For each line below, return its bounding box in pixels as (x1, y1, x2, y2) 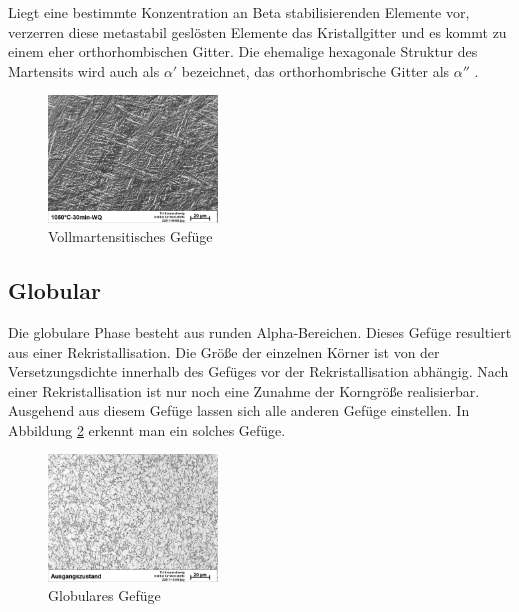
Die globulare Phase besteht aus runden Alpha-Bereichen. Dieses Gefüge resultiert (8, 321, 512, 342)
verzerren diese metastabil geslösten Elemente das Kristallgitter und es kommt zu (8, 21, 507, 42)
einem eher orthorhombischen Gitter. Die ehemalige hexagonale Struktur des (8, 41, 478, 62)
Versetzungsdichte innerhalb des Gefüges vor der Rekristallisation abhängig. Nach (8, 361, 509, 382)
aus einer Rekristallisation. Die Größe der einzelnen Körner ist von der (8, 341, 440, 362)
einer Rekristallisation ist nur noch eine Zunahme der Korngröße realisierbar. (8, 380, 480, 401)
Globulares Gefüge (48, 585, 161, 606)
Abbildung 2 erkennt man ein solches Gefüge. (8, 419, 286, 440)
